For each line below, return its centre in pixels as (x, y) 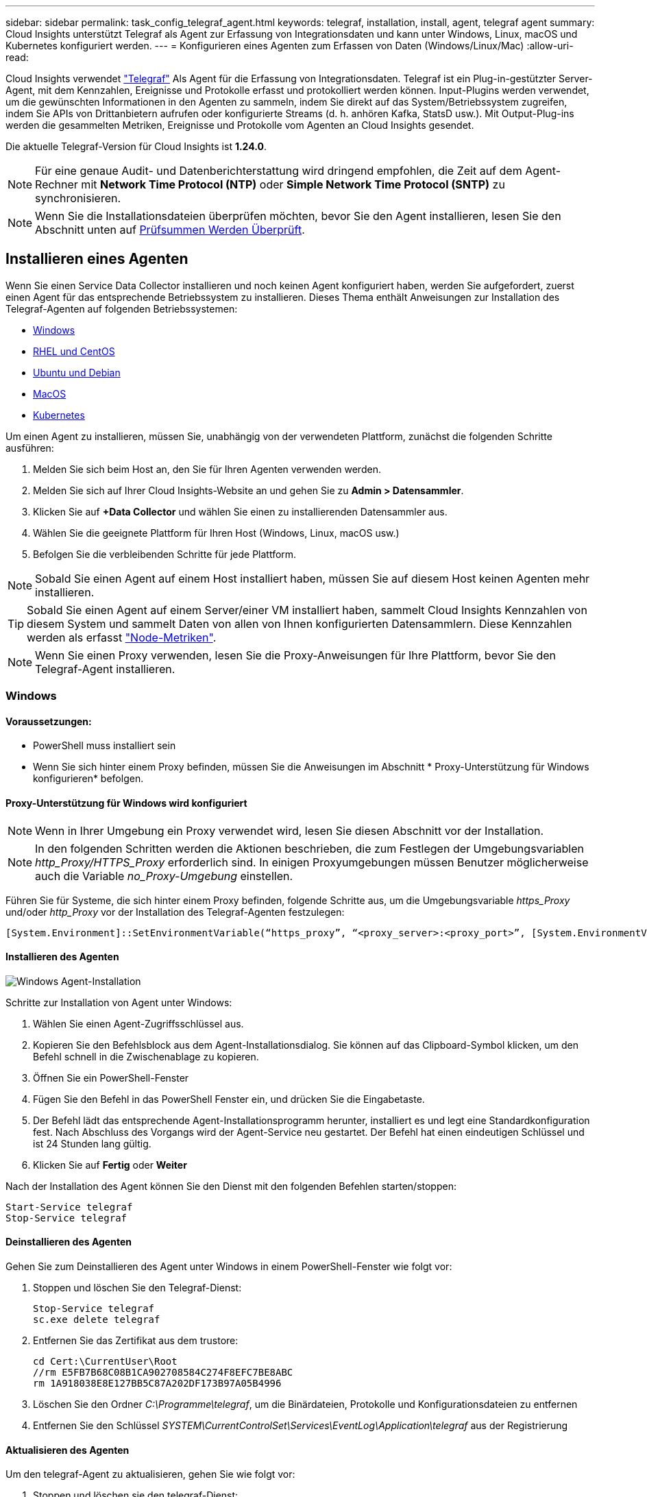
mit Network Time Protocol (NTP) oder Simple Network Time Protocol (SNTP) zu (293, 184)
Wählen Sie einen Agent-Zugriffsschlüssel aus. (138, 1023)
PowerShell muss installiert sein (105, 746)
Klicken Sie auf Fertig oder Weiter (110, 1165)
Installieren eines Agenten (97, 259)
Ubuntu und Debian (77, 372)
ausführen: (30, 448)
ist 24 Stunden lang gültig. (92, 1143)
